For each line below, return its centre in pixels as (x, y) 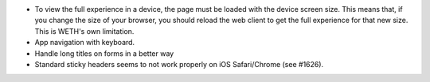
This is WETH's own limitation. (84, 31)
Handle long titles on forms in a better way (104, 53)
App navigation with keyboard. (85, 43)
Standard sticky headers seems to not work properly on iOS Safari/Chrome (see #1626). (179, 64)
